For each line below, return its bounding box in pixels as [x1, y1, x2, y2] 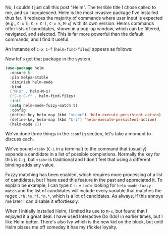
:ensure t [10, 70, 30, 75]
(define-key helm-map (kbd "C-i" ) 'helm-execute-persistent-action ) [10, 117, 157, 122]
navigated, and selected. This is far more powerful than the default [5, 31, 144, 37]
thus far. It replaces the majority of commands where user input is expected [5, 15, 163, 21]
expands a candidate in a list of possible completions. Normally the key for [5, 151, 160, 158]
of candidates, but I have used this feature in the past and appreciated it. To [5, 177, 163, 183]
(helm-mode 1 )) [10, 122, 42, 127]
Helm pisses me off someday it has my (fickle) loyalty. [5, 224, 118, 230]
